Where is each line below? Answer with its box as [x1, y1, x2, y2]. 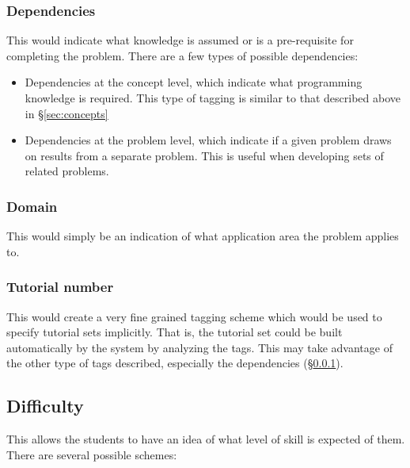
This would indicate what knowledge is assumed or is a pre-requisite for [6, 32, 354, 48]
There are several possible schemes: [6, 446, 177, 462]
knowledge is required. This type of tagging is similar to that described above [25, 90, 401, 105]
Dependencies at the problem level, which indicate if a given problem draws [25, 132, 392, 148]
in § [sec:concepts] [25, 105, 108, 121]
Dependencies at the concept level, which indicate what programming [25, 74, 363, 90]
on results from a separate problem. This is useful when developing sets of [25, 147, 384, 163]
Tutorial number [6, 277, 114, 297]
